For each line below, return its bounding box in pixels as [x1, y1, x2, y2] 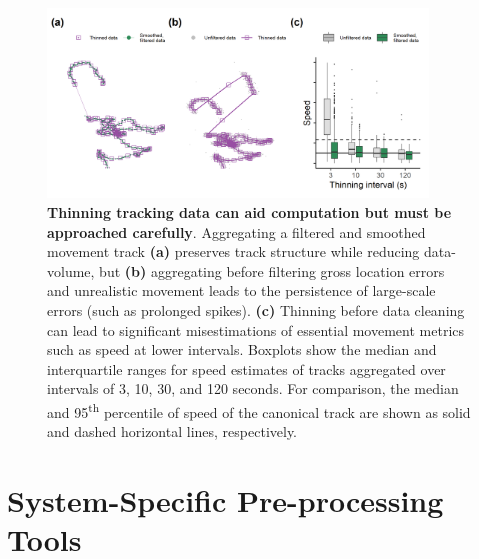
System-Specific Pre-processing [7, 479, 444, 520]
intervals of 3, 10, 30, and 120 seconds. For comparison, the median [47, 378, 459, 399]
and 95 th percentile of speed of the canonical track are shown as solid [47, 398, 471, 422]
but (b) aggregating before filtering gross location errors [99, 260, 445, 281]
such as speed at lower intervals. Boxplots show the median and [47, 339, 437, 360]
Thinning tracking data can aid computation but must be [47, 202, 452, 223]
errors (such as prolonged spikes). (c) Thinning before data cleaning [47, 299, 465, 320]
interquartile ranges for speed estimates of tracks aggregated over [47, 358, 446, 379]
